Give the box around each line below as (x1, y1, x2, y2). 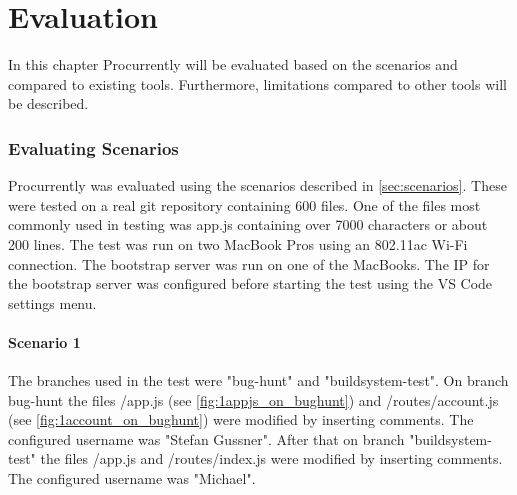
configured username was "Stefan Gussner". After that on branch (8, 428, 405, 449)
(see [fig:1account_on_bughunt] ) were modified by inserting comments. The (8, 409, 474, 430)
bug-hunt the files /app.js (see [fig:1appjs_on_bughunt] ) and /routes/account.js (8, 389, 499, 410)
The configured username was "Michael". (8, 468, 256, 489)
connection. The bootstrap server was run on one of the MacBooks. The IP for (8, 253, 490, 274)
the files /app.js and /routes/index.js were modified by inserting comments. (40, 448, 503, 469)
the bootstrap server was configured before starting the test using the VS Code (8, 273, 493, 294)
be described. (8, 93, 89, 114)
